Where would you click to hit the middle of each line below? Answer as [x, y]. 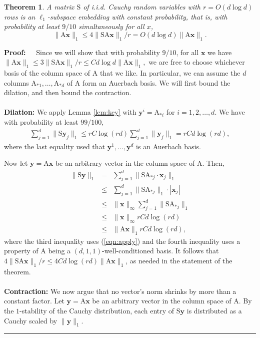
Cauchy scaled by [31, 320]
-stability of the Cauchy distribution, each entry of [97, 311]
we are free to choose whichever [197, 62]
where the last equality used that [55, 146]
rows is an [20, 16]
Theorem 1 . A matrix [39, 7]
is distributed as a [214, 311]
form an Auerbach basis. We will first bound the [156, 82]
